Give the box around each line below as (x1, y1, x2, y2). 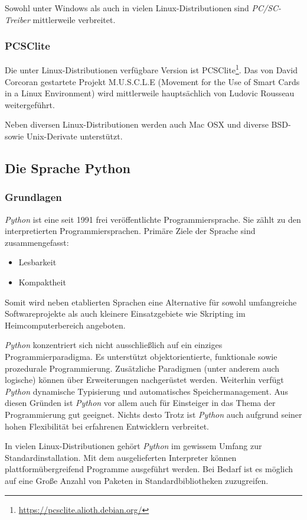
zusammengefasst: (5, 236, 69, 248)
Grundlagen (5, 190, 62, 204)
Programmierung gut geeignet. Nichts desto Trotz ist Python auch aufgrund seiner (5, 408, 302, 420)
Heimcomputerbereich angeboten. (5, 318, 126, 331)
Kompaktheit (18, 276, 66, 288)
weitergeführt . (5, 98, 55, 110)
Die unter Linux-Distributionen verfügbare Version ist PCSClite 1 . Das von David (5, 62, 298, 76)
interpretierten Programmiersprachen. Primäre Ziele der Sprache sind (5, 225, 256, 237)
